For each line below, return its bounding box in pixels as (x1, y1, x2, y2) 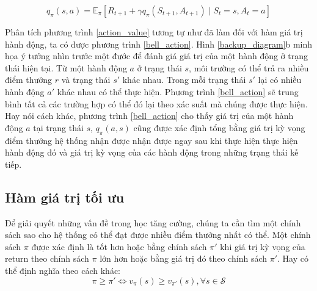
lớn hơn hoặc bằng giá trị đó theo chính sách (100, 252, 268, 265)
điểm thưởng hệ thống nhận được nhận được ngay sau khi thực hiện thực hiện (5, 134, 298, 146)
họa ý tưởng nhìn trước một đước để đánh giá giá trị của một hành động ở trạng (5, 49, 308, 62)
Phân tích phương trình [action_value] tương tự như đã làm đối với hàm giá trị (5, 26, 303, 38)
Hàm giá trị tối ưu (5, 187, 125, 206)
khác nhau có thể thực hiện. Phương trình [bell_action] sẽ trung (57, 85, 299, 98)
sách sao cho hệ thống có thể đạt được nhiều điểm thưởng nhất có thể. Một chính (5, 228, 311, 241)
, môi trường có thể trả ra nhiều (189, 61, 309, 74)
